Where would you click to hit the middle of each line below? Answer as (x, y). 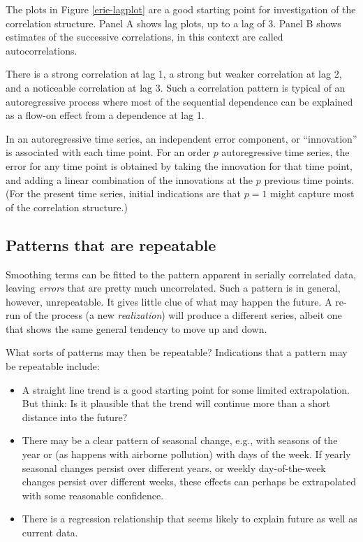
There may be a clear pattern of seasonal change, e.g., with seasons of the (180, 440)
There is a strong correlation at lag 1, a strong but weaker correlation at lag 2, (174, 74)
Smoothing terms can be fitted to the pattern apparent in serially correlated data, (181, 274)
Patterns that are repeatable (111, 244)
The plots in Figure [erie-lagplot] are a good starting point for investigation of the (181, 9)
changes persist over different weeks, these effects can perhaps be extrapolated (189, 482)
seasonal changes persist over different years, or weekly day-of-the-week (174, 468)
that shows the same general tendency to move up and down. (136, 328)
